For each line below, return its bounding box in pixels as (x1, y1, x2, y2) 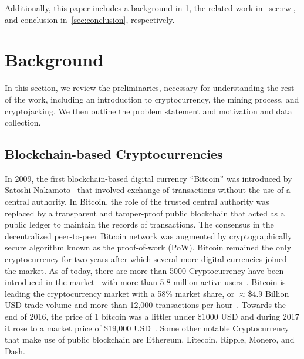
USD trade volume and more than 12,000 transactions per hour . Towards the (5, 299, 286, 311)
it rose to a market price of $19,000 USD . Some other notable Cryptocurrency (5, 321, 289, 334)
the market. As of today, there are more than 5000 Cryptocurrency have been (5, 264, 284, 276)
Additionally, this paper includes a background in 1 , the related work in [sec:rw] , (5, 2, 296, 13)
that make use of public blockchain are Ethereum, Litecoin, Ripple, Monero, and (5, 333, 295, 346)
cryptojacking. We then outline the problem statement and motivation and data (5, 104, 292, 117)
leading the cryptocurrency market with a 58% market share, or (5, 287, 235, 299)
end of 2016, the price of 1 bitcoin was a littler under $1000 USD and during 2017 (5, 310, 299, 323)
